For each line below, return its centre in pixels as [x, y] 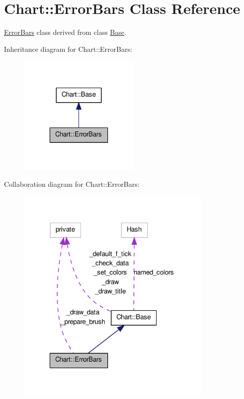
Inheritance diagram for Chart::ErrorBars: [68, 49]
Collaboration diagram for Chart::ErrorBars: [72, 184]
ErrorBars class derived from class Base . [65, 32]
